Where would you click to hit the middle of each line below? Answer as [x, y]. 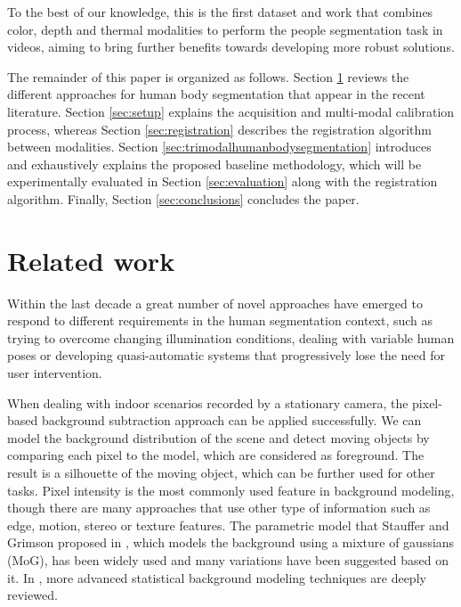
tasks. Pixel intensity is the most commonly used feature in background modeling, [231, 490]
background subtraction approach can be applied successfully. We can [231, 420]
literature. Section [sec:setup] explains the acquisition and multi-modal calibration [231, 111]
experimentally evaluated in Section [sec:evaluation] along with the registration [222, 181]
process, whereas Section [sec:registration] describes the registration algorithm [219, 129]
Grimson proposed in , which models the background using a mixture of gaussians [231, 542]
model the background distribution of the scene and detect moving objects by [218, 437]
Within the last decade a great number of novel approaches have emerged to [215, 303]
